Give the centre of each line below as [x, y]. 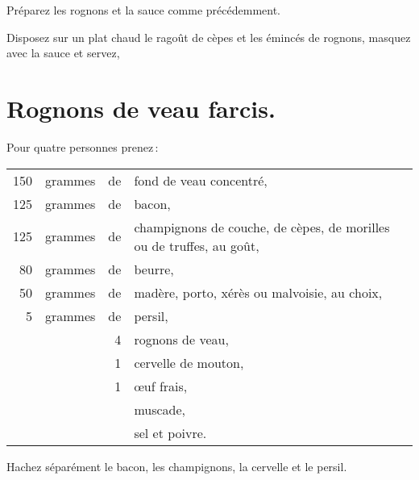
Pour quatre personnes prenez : [83, 146]
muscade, [160, 409]
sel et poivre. [170, 432]
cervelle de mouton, [189, 362]
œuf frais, [161, 386]
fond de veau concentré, [201, 180]
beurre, [154, 269]
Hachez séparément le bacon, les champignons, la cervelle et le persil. [177, 466]
